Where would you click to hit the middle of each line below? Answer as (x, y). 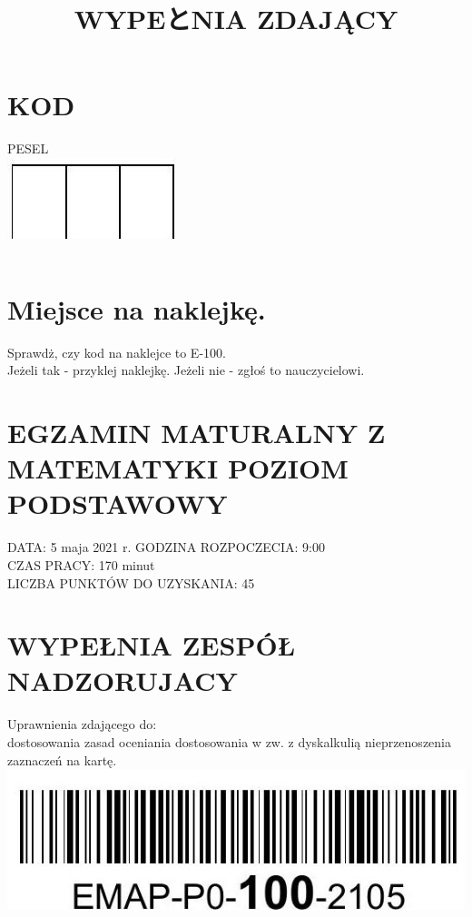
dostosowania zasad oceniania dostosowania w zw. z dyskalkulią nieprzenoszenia (229, 742)
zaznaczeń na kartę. (62, 759)
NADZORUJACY (123, 680)
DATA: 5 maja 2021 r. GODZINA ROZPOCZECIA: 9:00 (166, 547)
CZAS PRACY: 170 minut (81, 564)
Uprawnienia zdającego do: (82, 724)
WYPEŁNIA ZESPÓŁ (151, 645)
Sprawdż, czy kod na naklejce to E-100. (117, 352)
